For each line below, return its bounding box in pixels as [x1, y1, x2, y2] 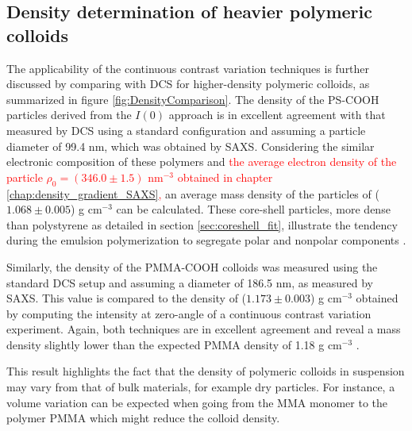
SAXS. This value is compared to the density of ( [6, 290, 247, 306]
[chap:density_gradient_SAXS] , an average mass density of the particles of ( [6, 185, 379, 202]
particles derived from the [6, 106, 132, 123]
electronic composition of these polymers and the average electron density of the [6, 153, 397, 170]
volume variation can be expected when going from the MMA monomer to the [6, 394, 387, 410]
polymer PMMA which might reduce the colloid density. [6, 410, 280, 426]
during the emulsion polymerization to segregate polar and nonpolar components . [6, 232, 406, 248]
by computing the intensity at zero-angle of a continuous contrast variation [6, 305, 372, 321]
